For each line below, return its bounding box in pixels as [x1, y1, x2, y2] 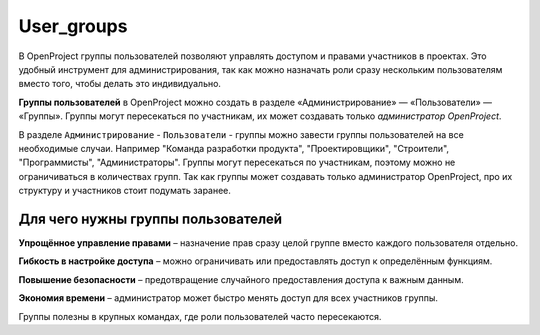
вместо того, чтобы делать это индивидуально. [18, 78, 222, 90]
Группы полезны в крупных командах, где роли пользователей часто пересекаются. [18, 310, 382, 322]
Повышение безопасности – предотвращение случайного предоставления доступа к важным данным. [18, 273, 464, 285]
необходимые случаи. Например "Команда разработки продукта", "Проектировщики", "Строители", [18, 142, 450, 154]
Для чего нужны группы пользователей [18, 210, 283, 227]
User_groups [18, 15, 128, 37]
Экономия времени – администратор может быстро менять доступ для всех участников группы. [18, 292, 439, 304]
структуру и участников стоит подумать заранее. [18, 185, 232, 197]
